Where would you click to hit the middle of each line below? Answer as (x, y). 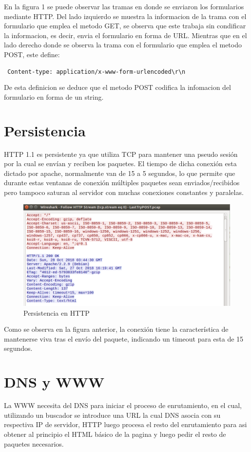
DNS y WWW (54, 382)
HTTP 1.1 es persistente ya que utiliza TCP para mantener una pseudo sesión (121, 154)
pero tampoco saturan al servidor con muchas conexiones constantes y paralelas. (124, 192)
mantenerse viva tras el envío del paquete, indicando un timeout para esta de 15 (124, 338)
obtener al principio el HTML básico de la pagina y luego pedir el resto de (115, 434)
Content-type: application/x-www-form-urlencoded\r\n (97, 72)
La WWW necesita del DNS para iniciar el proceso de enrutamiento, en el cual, (123, 405)
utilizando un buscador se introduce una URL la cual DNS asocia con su (112, 415)
